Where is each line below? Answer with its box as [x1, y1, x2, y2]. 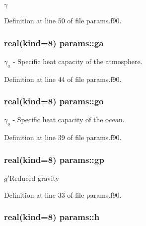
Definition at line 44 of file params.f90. [4, 74, 122, 84]
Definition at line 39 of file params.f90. [4, 132, 122, 143]
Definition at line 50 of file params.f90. [4, 15, 122, 25]
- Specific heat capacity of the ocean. [12, 114, 125, 125]
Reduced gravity [9, 173, 59, 183]
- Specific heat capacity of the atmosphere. [12, 56, 143, 66]
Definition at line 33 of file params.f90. [4, 189, 122, 200]
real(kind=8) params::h [4, 211, 100, 223]
